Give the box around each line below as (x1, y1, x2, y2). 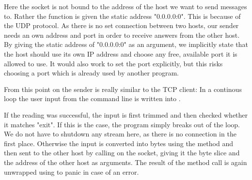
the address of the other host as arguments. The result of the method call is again (4, 157, 247, 167)
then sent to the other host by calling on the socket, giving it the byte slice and (4, 148, 240, 158)
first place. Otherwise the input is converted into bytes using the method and (4, 138, 234, 148)
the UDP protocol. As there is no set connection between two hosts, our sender (4, 20, 239, 30)
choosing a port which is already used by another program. (4, 68, 179, 78)
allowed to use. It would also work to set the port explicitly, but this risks (4, 58, 223, 68)
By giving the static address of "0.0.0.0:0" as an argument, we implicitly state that (4, 39, 248, 49)
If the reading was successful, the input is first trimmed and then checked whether (4, 109, 248, 120)
